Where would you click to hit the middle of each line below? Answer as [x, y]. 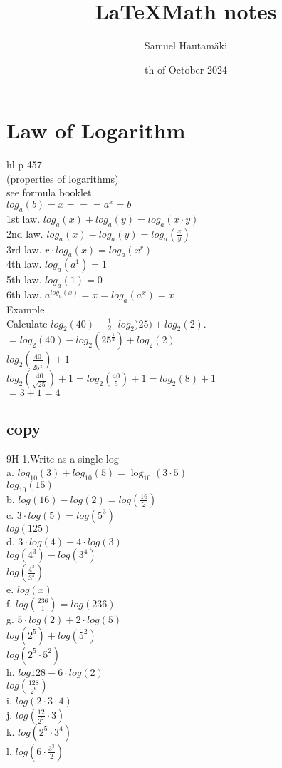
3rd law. [24, 249]
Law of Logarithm [96, 130]
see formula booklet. [51, 192]
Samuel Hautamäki [186, 45]
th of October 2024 [186, 69]
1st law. [23, 218]
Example [26, 309]
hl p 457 [24, 165]
